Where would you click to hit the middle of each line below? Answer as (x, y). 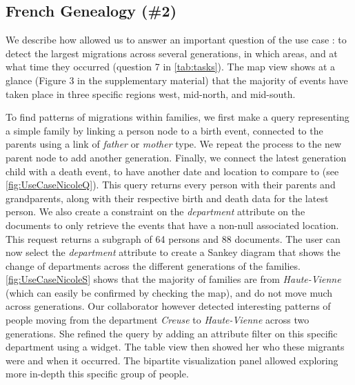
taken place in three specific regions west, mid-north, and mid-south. (151, 93)
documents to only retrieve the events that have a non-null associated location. (172, 225)
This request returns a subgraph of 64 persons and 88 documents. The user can (173, 238)
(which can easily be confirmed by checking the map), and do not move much (169, 292)
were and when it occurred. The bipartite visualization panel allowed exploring (172, 360)
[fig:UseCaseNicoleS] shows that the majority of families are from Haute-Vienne (173, 279)
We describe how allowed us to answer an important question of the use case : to (176, 40)
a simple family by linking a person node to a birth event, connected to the (164, 130)
